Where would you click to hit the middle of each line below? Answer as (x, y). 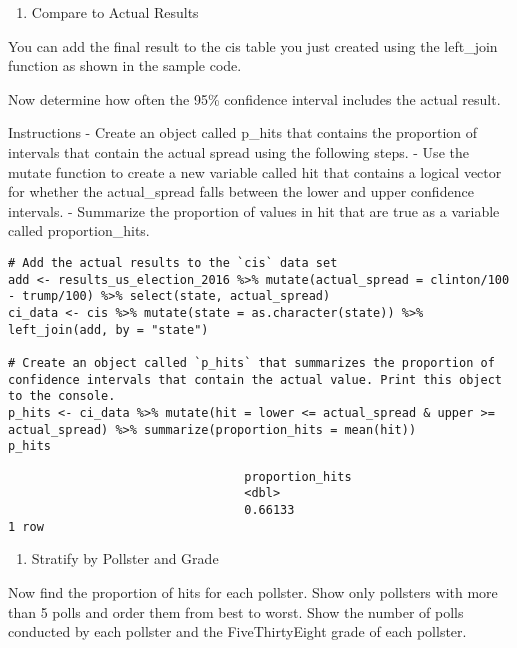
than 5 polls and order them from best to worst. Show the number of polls (236, 611)
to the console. (62, 396)
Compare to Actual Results (115, 12)
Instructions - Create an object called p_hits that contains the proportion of (243, 132)
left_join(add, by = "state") (108, 329)
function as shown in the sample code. (125, 65)
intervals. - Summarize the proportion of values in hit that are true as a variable (254, 210)
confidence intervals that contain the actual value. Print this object (255, 379)
